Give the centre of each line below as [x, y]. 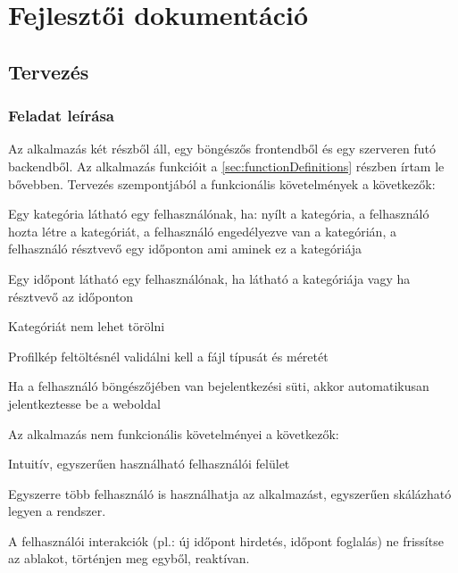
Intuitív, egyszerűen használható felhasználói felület [149, 464]
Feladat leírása [61, 116]
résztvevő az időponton [71, 296]
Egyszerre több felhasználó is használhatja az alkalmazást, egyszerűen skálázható [230, 493]
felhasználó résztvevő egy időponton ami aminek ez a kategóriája [185, 249]
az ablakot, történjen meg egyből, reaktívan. [129, 558]
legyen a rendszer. [57, 511]
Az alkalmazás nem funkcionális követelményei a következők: [174, 433]
